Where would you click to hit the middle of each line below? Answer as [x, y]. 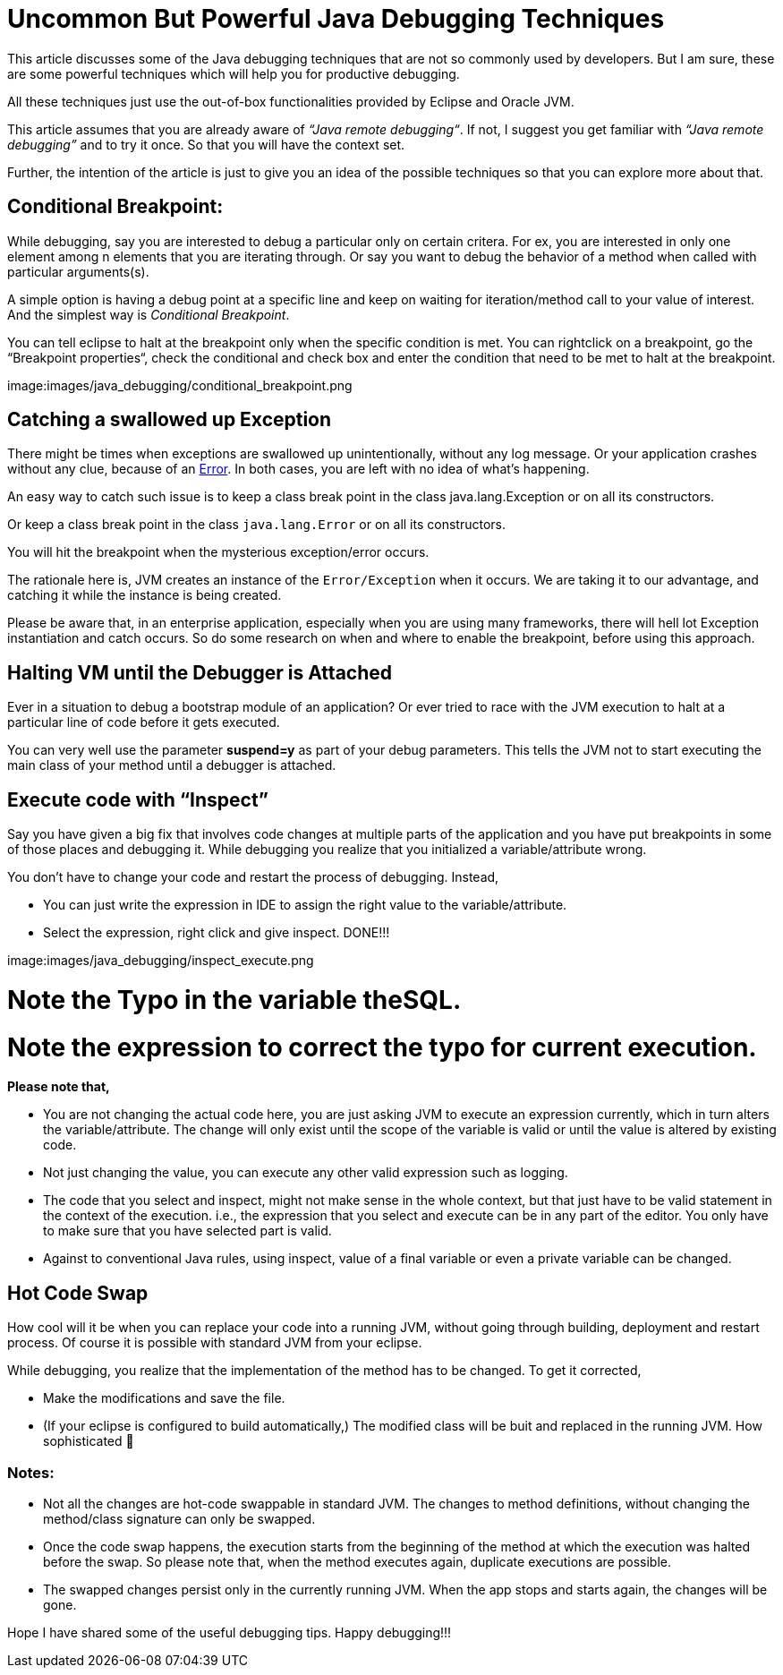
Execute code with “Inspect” [138, 799]
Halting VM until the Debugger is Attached [200, 672]
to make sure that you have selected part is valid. [187, 1231]
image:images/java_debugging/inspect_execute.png [161, 961]
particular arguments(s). [78, 271]
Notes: [31, 1472]
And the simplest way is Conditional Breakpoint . [149, 314]
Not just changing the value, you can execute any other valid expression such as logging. [306, 1173]
